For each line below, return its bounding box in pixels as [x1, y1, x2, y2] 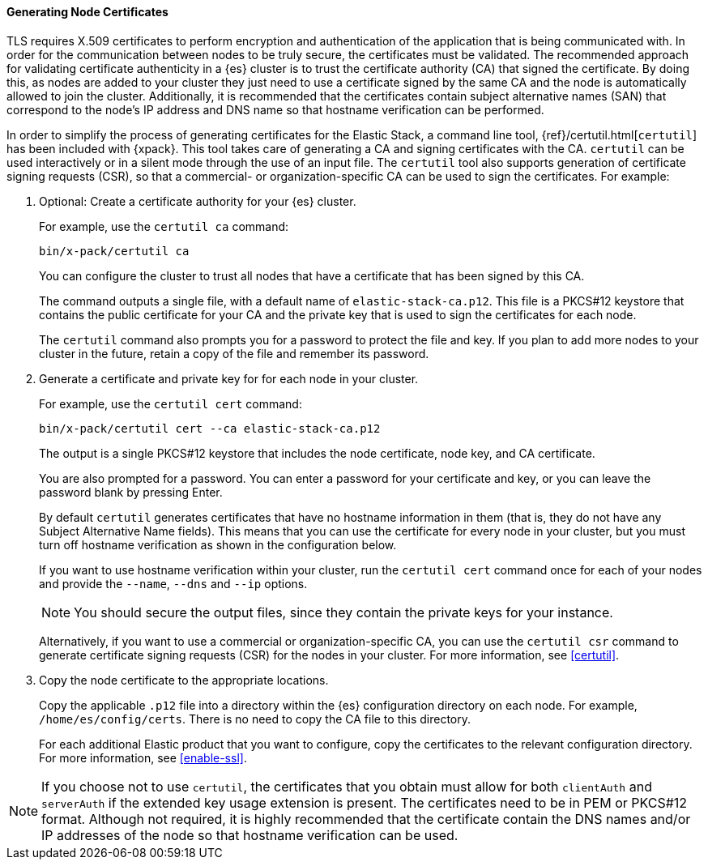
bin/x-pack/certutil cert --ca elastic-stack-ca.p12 [39, 421, 381, 435]
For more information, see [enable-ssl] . [39, 750, 247, 765]
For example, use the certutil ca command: [39, 219, 289, 233]
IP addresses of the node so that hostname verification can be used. [41, 826, 458, 843]
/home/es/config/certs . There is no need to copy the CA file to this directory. [39, 711, 471, 726]
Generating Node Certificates [6, 5, 168, 19]
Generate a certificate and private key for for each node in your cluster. [39, 371, 419, 386]
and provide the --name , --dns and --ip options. [39, 576, 308, 591]
